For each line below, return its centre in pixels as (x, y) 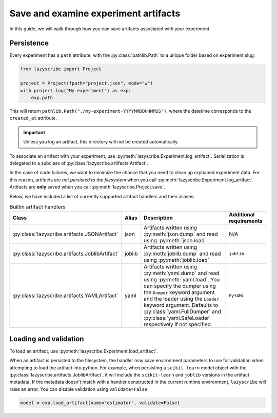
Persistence (29, 43)
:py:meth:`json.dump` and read (181, 234)
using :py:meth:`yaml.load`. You (182, 280)
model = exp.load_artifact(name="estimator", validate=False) (100, 403)
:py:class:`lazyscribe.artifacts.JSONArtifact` (65, 234)
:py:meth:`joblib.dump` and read (182, 254)
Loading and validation (47, 339)
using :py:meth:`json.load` (175, 241)
